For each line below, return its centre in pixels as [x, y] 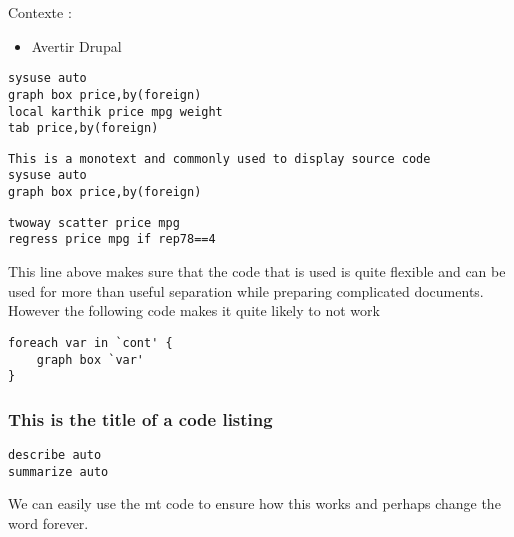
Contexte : [40, 12]
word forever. [48, 522]
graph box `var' [90, 359]
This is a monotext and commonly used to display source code [219, 158]
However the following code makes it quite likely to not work [194, 310]
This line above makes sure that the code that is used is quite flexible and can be [257, 271]
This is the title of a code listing [140, 418]
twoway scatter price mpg [94, 222]
